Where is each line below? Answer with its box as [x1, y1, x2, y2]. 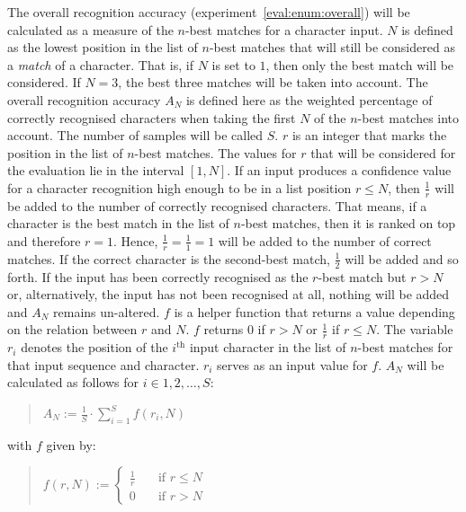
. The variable [376, 320, 453, 339]
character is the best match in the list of [7, 214, 229, 233]
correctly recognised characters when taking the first [7, 108, 296, 127]
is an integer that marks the [291, 126, 447, 145]
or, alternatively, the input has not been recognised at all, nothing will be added [7, 285, 450, 304]
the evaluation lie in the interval [7, 161, 184, 180]
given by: [46, 435, 96, 454]
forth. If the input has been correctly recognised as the [7, 267, 309, 286]
